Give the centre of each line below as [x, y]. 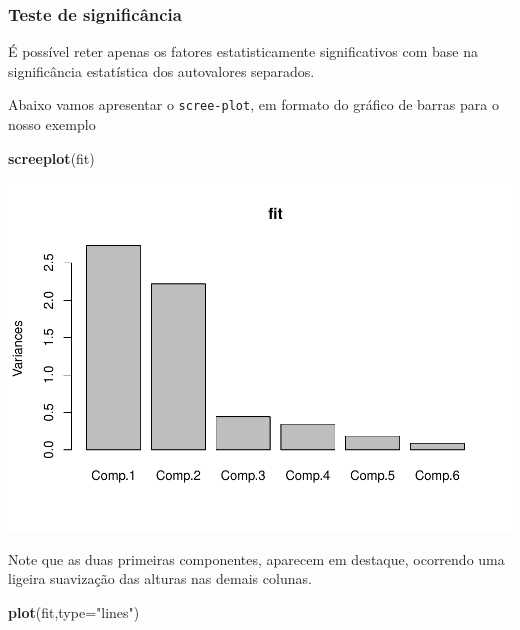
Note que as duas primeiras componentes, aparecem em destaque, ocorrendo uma [256, 558]
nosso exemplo [52, 124]
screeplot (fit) [51, 157]
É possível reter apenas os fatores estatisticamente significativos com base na [243, 51]
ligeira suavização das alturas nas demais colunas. [160, 578]
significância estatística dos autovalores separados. [161, 70]
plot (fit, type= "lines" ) [74, 611]
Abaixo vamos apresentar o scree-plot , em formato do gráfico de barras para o [253, 104]
